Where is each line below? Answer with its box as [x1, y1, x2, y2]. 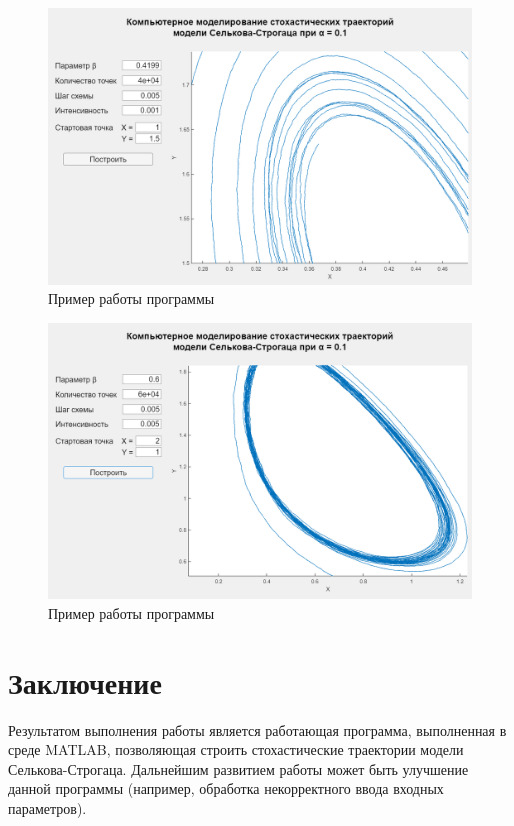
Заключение [8, 661, 162, 702]
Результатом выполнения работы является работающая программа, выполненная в [8, 719, 507, 740]
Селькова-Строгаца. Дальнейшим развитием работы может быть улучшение [8, 758, 469, 779]
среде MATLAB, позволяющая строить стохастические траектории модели [8, 739, 464, 760]
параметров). [8, 798, 87, 819]
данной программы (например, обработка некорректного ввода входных [8, 778, 444, 799]
